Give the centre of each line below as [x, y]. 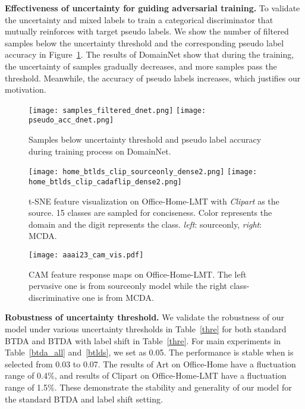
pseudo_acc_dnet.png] [71, 120]
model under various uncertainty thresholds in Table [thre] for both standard [146, 328]
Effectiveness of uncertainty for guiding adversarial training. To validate [152, 8]
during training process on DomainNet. [100, 151]
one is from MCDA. [118, 297]
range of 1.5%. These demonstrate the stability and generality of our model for [148, 387]
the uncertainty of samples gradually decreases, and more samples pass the [141, 66]
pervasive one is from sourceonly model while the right [128, 286]
